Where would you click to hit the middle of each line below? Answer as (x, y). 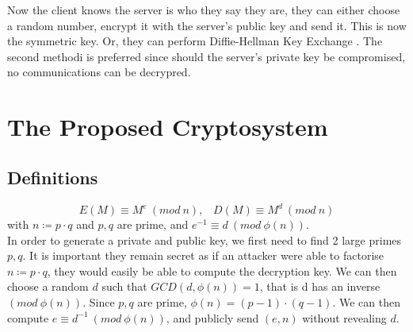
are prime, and (153, 224)
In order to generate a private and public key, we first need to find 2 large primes (205, 239)
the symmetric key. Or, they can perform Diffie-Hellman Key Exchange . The (195, 41)
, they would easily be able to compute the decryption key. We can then (222, 270)
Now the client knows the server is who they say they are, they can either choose (204, 10)
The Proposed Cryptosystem (168, 127)
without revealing (344, 317)
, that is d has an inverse (320, 286)
